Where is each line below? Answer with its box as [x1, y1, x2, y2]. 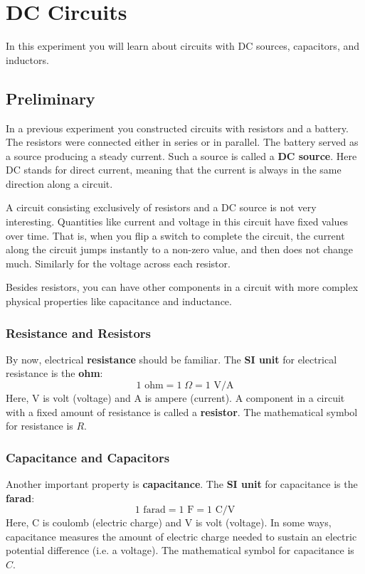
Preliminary [6, 87, 95, 109]
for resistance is [6, 418, 73, 433]
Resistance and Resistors [6, 324, 152, 341]
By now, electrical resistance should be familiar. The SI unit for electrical [6, 351, 337, 366]
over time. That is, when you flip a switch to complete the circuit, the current [6, 228, 345, 243]
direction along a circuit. [6, 176, 113, 191]
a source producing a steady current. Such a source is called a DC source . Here [6, 148, 357, 163]
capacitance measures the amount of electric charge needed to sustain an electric [6, 528, 357, 543]
